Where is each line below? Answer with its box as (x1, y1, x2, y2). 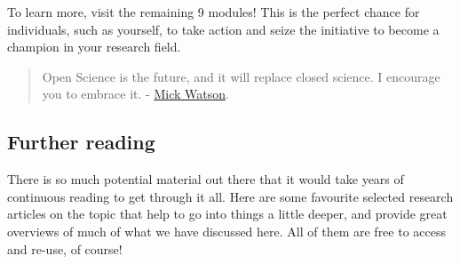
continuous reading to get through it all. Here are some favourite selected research (7, 187, 454, 205)
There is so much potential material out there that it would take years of (7, 170, 404, 188)
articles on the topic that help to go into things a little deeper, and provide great (7, 204, 448, 223)
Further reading (7, 128, 155, 156)
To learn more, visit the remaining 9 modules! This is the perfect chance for (7, 3, 420, 20)
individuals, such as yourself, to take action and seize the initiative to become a (7, 20, 440, 38)
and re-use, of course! (7, 239, 123, 258)
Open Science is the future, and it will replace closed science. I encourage (42, 67, 440, 85)
